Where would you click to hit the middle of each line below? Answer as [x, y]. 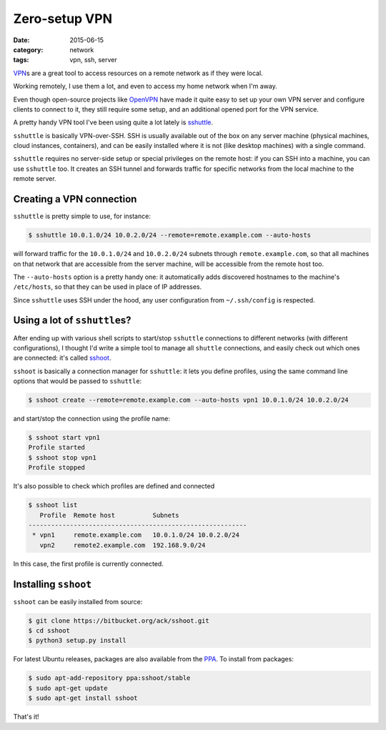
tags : [21, 60]
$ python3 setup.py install [77, 641]
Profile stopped [57, 468]
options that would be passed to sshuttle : [78, 381]
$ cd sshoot [49, 631]
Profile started [57, 448]
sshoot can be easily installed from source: [78, 601]
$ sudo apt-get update [68, 688]
